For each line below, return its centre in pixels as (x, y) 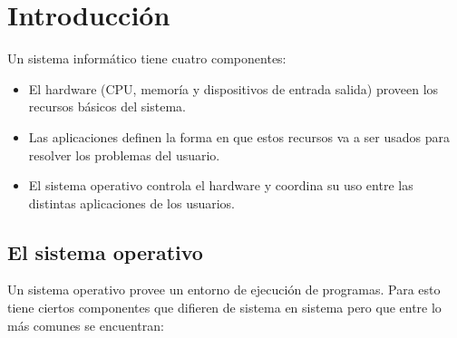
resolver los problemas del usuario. (124, 155)
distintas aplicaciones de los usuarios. (132, 203)
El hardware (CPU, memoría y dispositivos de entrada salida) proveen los (233, 88)
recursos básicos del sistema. (107, 106)
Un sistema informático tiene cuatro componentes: (147, 58)
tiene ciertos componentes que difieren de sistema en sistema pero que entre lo (224, 308)
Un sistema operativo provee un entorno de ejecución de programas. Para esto (224, 290)
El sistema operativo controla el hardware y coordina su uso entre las (221, 185)
